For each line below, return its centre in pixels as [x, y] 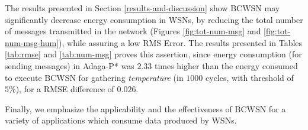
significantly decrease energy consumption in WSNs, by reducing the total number [154, 19]
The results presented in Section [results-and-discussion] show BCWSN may [142, 8]
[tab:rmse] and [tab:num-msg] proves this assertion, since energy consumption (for [153, 54]
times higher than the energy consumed [226, 65]
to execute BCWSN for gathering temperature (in [94, 77]
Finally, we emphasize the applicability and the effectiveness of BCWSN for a [145, 108]
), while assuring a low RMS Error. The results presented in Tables [181, 42]
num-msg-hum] [32, 42]
